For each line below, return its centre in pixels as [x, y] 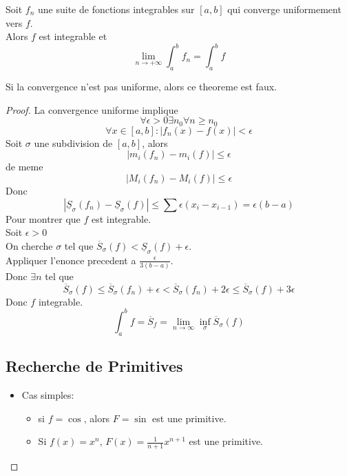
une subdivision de [73, 142]
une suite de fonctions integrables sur [116, 9]
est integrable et [73, 36]
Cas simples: [48, 394]
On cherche [29, 245]
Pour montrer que [43, 218]
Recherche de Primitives [94, 366]
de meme [24, 167]
